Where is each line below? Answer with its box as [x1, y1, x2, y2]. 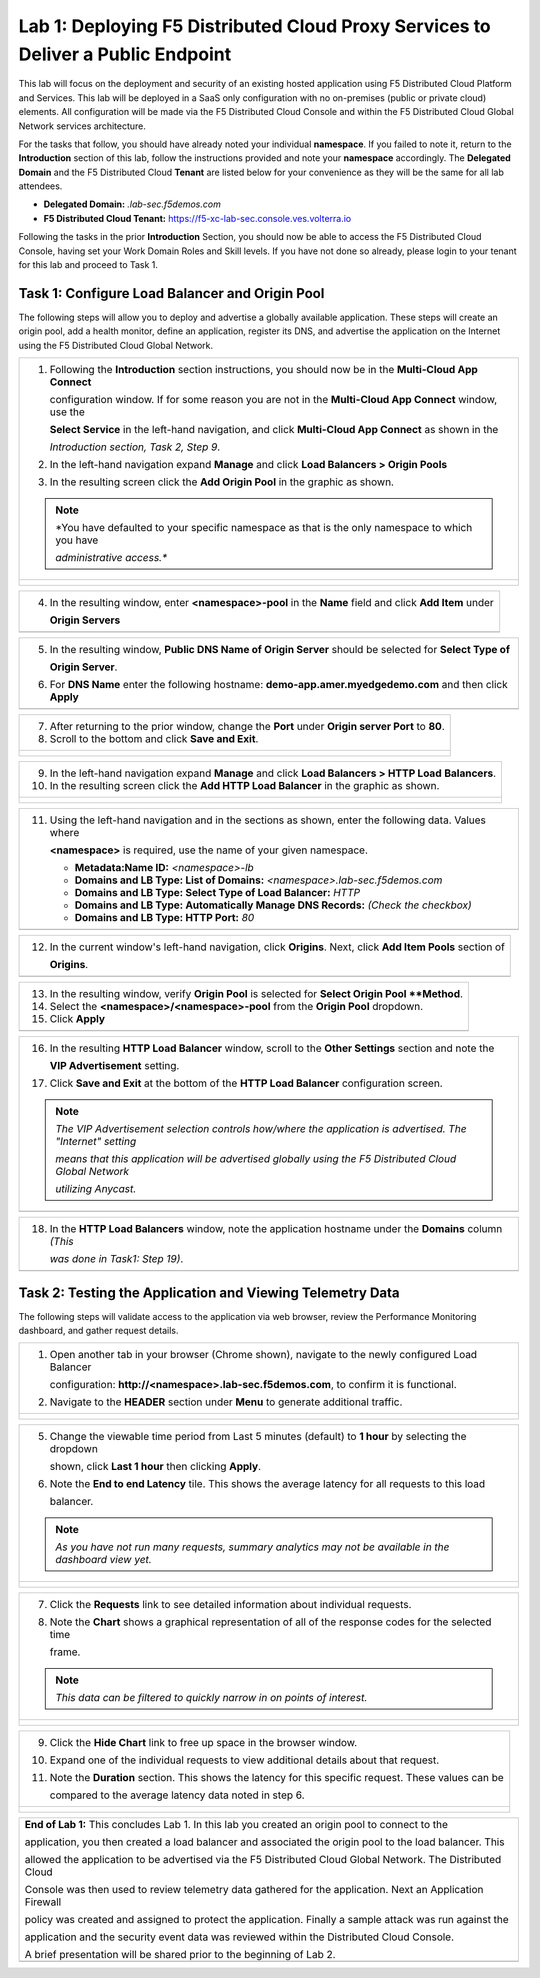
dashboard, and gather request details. [18, 1325, 179, 1337]
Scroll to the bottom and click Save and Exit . [49, 732, 259, 746]
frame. [49, 1645, 81, 1659]
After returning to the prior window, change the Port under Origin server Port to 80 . [49, 720, 445, 734]
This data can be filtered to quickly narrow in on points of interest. [55, 1691, 368, 1705]
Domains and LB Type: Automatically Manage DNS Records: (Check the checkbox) [74, 898, 472, 912]
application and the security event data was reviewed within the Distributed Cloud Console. [24, 1930, 455, 1944]
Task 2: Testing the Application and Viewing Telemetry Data [18, 1284, 400, 1301]
